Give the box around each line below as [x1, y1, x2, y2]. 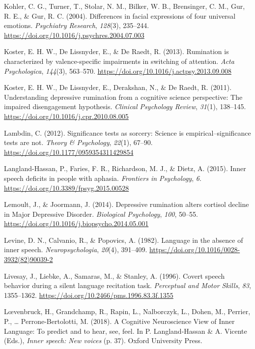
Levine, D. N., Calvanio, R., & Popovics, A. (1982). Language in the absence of [4, 234, 243, 245]
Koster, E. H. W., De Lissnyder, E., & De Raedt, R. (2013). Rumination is [4, 46, 229, 57]
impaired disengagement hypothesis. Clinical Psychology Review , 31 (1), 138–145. [4, 101, 246, 112]
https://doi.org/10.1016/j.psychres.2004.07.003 [4, 29, 144, 40]
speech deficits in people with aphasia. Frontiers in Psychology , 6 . [4, 173, 201, 183]
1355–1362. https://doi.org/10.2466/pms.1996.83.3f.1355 [4, 290, 173, 300]
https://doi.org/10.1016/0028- [149, 244, 240, 255]
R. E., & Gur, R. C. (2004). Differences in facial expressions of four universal [4, 10, 236, 21]
